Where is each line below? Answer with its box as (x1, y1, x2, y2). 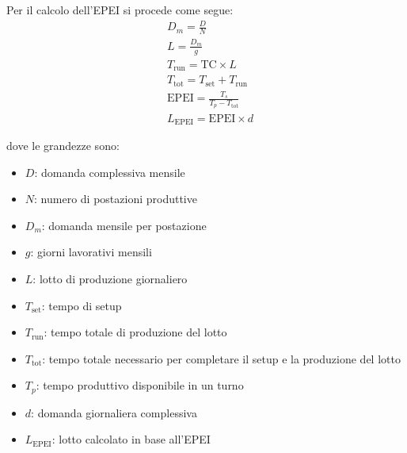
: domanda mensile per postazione (41, 217, 207, 233)
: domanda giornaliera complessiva (31, 404, 197, 420)
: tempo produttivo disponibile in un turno (36, 377, 244, 393)
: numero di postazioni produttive (34, 190, 197, 207)
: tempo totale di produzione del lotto (44, 324, 227, 340)
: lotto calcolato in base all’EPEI (51, 431, 211, 447)
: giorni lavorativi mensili (30, 244, 152, 260)
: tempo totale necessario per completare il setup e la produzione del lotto (42, 350, 401, 367)
